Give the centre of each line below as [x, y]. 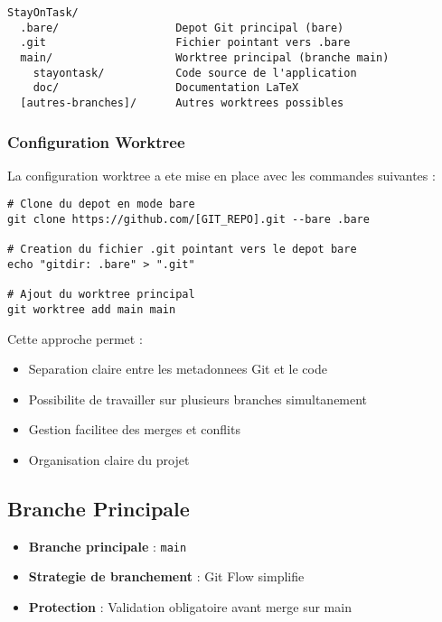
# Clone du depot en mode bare [101, 204]
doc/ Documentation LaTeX [166, 88]
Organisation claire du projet [109, 460]
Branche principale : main [108, 546]
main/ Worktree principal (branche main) [205, 57]
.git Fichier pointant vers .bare [185, 43]
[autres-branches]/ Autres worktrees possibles [182, 102]
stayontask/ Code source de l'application [195, 73]
